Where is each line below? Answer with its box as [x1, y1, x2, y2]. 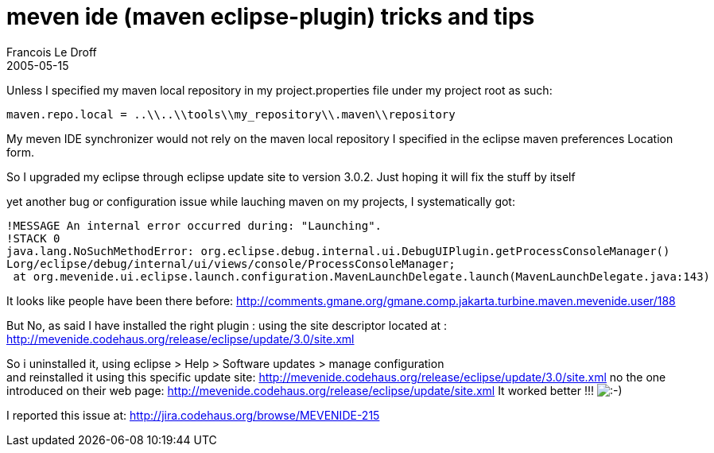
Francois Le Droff [6, 45, 97, 59]
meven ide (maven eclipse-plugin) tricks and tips [6, 3, 535, 30]
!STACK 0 [6, 231, 60, 245]
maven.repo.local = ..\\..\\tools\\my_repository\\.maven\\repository [6, 107, 456, 121]
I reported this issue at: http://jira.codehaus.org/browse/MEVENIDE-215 [6, 408, 380, 422]
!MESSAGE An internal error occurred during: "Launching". [6, 219, 382, 232]
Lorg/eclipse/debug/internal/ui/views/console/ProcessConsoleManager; [6, 257, 456, 270]
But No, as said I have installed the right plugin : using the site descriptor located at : [6, 318, 448, 332]
